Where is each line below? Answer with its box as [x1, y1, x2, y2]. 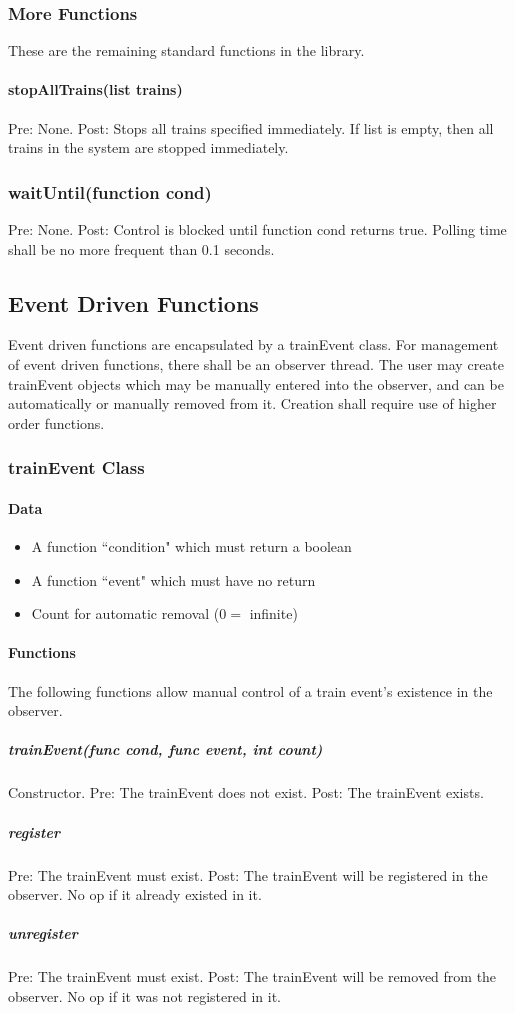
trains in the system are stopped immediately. [8, 137, 289, 158]
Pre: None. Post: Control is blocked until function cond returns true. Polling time [8, 219, 507, 240]
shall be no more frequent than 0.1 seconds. [8, 238, 275, 259]
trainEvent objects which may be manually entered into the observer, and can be [8, 373, 504, 394]
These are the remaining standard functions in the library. [8, 40, 365, 61]
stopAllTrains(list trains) [8, 79, 183, 100]
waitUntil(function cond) [8, 179, 212, 204]
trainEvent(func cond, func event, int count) [8, 739, 323, 760]
